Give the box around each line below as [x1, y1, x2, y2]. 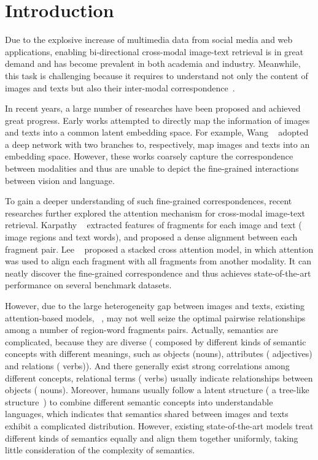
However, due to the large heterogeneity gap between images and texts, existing [5, 299, 304, 312]
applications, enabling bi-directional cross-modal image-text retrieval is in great [5, 45, 304, 58]
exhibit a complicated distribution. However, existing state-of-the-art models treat [5, 419, 314, 432]
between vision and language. [5, 174, 115, 186]
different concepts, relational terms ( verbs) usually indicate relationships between [5, 371, 313, 384]
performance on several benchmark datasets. [5, 278, 172, 291]
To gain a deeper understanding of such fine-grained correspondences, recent [5, 194, 292, 207]
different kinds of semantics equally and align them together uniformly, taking [5, 431, 298, 444]
